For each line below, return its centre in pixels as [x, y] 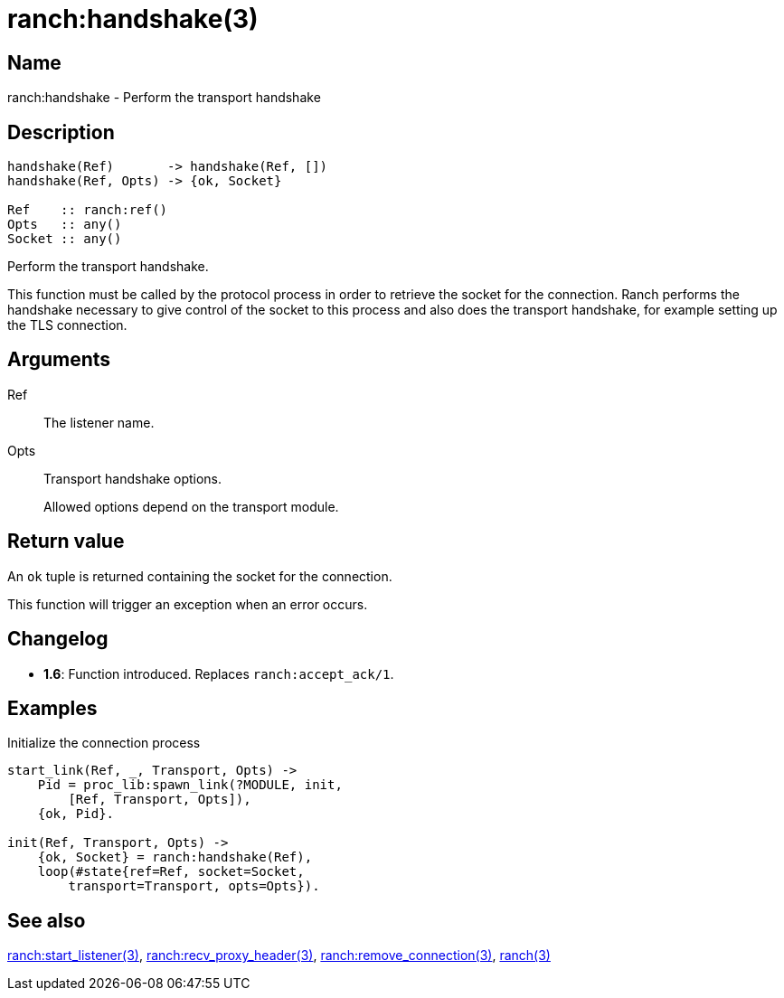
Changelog [58, 639]
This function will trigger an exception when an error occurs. [188, 604]
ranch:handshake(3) [133, 19]
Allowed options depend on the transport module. [191, 506]
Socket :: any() [65, 239]
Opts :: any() [65, 225]
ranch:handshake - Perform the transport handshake [164, 98]
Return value [66, 541]
